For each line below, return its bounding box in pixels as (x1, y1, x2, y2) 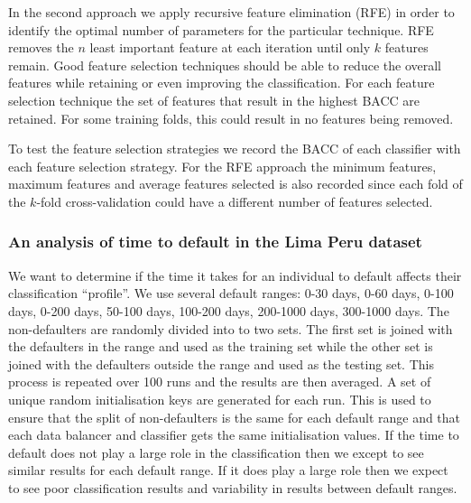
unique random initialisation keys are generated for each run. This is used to (8, 389, 431, 408)
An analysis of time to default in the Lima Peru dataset (8, 230, 422, 253)
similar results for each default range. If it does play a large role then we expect (8, 461, 448, 480)
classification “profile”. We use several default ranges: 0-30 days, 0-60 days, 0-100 (8, 284, 454, 303)
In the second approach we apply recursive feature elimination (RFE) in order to (8, 3, 455, 21)
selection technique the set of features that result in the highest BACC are (8, 90, 420, 109)
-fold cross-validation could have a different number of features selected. (36, 191, 433, 210)
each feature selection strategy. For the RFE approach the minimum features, (8, 156, 437, 175)
